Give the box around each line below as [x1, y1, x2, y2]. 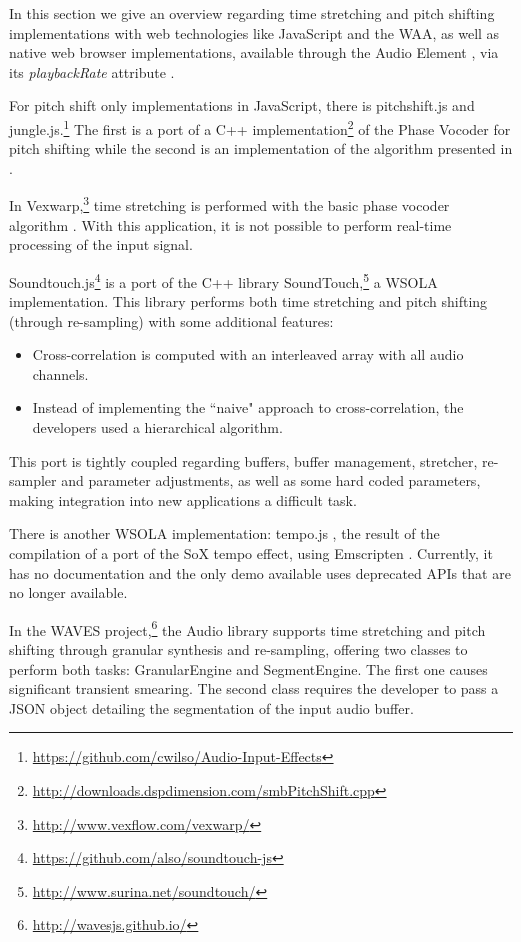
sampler [9, 470, 57, 491]
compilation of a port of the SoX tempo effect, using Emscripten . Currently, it [9, 543, 493, 564]
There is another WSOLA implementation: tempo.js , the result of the [9, 523, 440, 544]
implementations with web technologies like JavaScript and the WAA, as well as [9, 22, 500, 43]
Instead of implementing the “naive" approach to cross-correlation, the [32, 397, 464, 418]
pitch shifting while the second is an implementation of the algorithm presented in [9, 138, 513, 159]
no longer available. [9, 582, 128, 603]
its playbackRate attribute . [9, 61, 175, 82]
